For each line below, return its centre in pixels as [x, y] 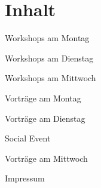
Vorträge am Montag [43, 98]
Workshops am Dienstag [49, 58]
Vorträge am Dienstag [45, 118]
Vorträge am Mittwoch [46, 158]
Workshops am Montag [47, 38]
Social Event [28, 138]
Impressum [25, 178]
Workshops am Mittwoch [51, 78]
